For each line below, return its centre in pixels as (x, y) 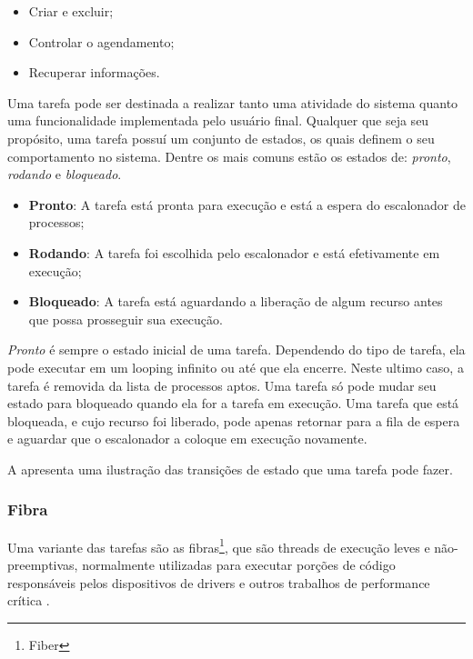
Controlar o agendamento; (101, 41)
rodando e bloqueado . (65, 174)
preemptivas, (43, 564)
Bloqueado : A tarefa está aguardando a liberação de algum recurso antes (236, 301)
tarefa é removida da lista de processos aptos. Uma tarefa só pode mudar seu (222, 385)
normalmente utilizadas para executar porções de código (239, 564)
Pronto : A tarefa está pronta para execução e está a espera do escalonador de (247, 204)
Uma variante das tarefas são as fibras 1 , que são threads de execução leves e (219, 545)
